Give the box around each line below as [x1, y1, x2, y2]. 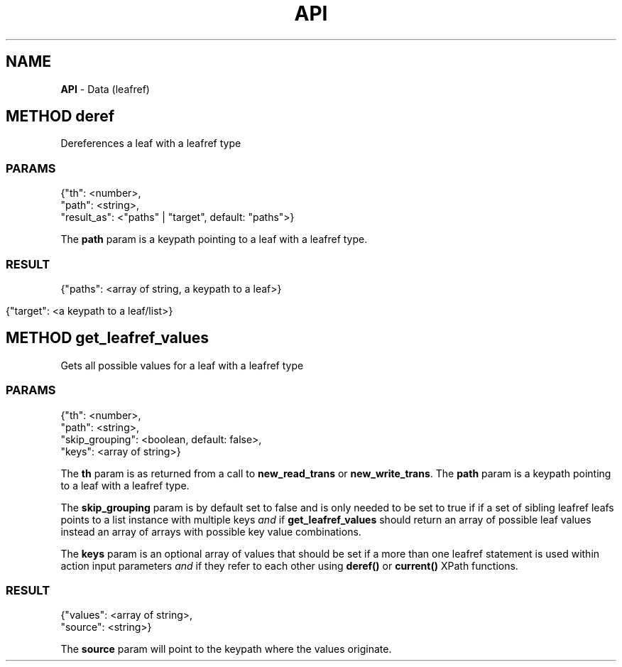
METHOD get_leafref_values [6, 329, 209, 347]
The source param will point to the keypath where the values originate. [60, 643, 392, 656]
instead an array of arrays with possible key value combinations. [60, 525, 361, 538]
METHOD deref [6, 107, 114, 126]
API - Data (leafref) [60, 82, 150, 95]
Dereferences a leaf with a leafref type [60, 137, 241, 150]
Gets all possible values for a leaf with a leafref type [60, 359, 304, 372]
